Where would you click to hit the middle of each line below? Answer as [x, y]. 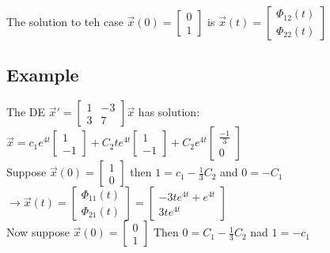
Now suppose [38, 232]
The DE [26, 112]
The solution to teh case [65, 21]
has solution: [169, 112]
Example [43, 75]
